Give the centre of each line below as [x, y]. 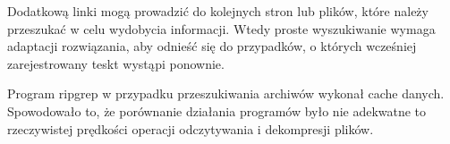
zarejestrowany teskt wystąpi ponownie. [116, 63]
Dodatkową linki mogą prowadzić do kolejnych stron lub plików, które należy [218, 11]
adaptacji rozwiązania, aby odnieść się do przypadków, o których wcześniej [212, 46]
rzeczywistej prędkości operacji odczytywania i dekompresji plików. [191, 128]
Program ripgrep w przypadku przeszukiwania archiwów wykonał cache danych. [226, 93]
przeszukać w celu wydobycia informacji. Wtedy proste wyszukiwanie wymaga [221, 28]
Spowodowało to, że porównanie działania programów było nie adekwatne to [217, 110]
